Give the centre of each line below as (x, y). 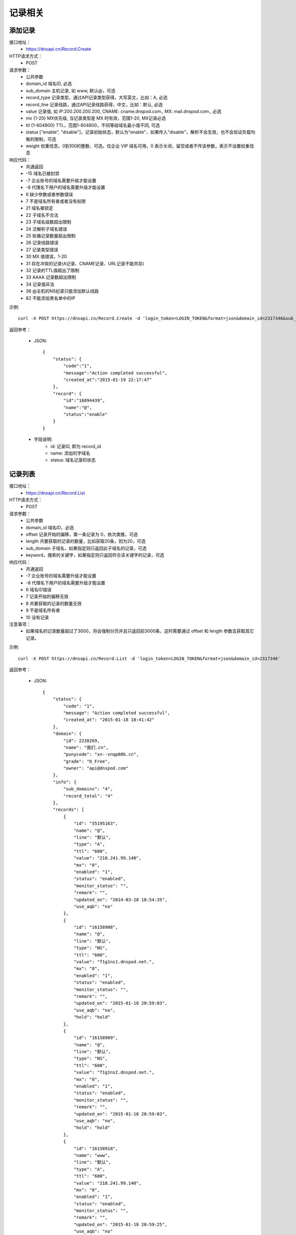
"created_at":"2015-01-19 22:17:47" (108, 380)
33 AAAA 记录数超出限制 (51, 277)
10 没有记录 (37, 617)
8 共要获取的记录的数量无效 (54, 603)
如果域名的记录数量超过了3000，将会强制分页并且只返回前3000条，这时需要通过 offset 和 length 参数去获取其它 (140, 631)
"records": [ (68, 810)
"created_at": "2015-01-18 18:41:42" (109, 720)
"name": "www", (92, 1155)
